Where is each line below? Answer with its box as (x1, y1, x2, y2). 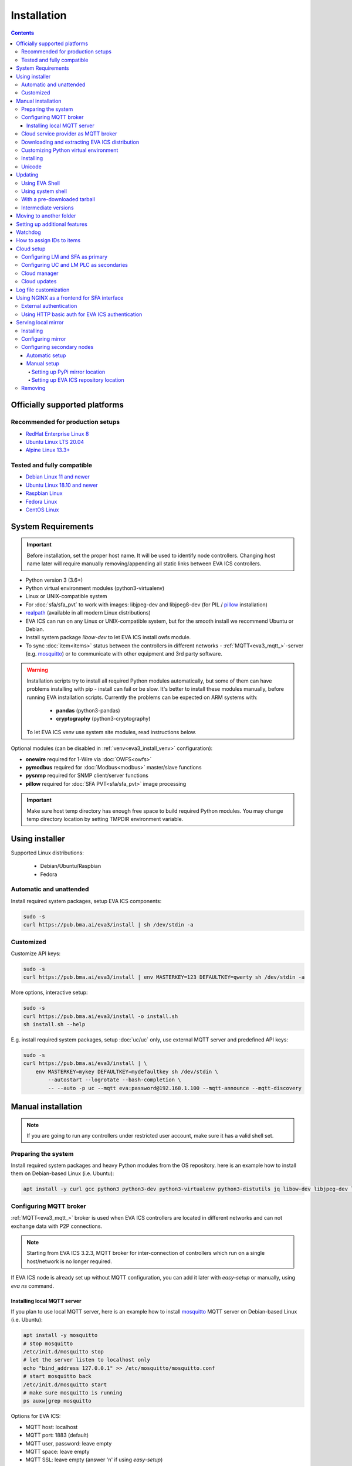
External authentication (21, 303, 77, 310)
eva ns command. (11, 1282, 55, 1289)
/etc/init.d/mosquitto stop (23, 1349, 104, 1355)
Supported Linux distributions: (11, 849, 84, 856)
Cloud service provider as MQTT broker (21, 130, 117, 137)
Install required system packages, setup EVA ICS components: (11, 897, 162, 904)
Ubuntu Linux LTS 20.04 (25, 438, 84, 445)
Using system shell (21, 188, 67, 195)
